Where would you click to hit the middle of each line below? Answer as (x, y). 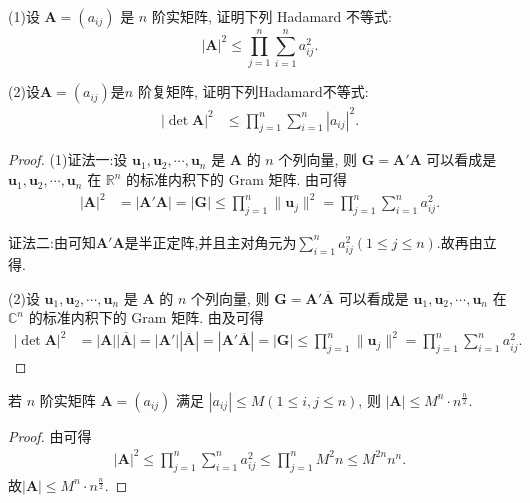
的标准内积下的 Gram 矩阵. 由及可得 (146, 317)
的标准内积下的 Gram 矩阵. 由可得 (237, 179)
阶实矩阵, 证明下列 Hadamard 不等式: (271, 16)
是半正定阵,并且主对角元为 (210, 241)
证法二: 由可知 (52, 241)
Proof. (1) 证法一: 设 (68, 159)
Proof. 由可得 (50, 435)
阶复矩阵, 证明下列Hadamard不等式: (253, 91)
